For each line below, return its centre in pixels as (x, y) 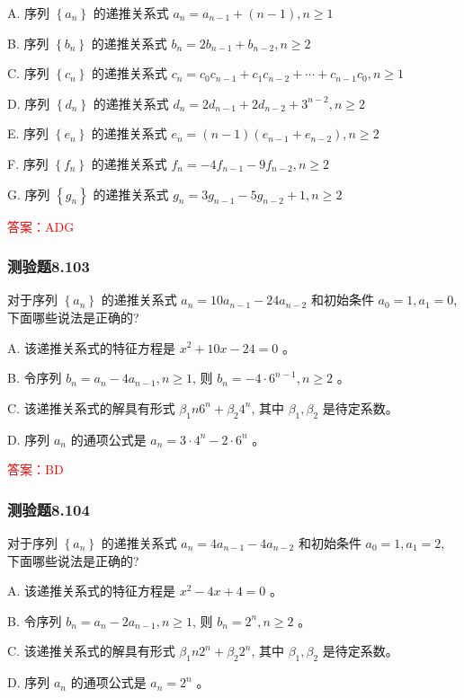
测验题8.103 (49, 266)
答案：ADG (41, 226)
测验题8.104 (49, 509)
